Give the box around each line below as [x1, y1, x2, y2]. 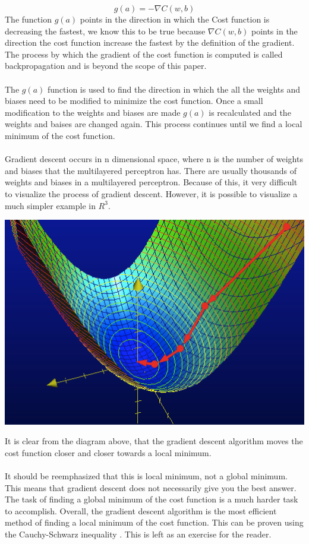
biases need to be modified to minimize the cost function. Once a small [5, 94, 263, 107]
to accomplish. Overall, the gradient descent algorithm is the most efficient [5, 504, 277, 517]
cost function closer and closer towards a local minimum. [5, 446, 212, 458]
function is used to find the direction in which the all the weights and [48, 83, 300, 95]
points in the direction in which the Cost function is [80, 13, 270, 25]
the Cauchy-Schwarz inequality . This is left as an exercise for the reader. [5, 528, 272, 540]
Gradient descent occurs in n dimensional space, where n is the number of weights [5, 153, 303, 165]
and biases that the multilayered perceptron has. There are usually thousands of [5, 164, 297, 176]
